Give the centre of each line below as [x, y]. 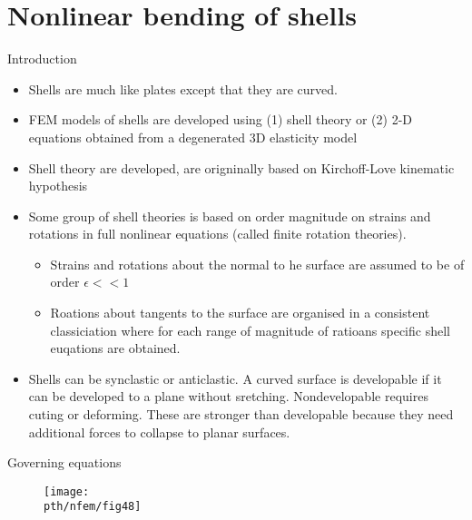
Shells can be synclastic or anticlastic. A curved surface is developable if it [235, 378]
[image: [67, 491]
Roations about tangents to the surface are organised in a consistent [240, 313]
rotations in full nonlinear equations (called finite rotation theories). [217, 234]
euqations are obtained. [115, 348]
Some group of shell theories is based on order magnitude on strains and [230, 216]
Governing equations [64, 462]
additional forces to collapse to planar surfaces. [159, 432]
